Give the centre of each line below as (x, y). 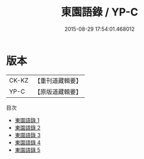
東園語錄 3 (28, 135)
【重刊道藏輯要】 (58, 81)
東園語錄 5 (28, 150)
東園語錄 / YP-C (100, 12)
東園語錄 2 (28, 128)
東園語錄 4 (28, 142)
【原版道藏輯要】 (58, 91)
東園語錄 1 (27, 120)
